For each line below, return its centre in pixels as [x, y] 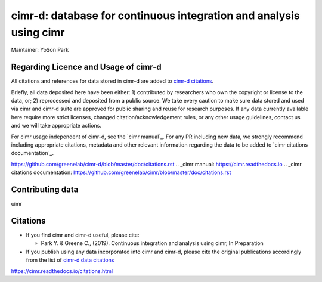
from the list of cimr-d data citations [70, 260]
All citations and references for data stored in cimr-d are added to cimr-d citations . [112, 81]
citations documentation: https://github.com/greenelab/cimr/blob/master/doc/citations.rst [121, 172]
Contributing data [45, 189]
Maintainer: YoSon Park [40, 50]
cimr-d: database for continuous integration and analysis [156, 16]
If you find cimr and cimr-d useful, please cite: [83, 235]
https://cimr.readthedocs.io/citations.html [62, 271]
